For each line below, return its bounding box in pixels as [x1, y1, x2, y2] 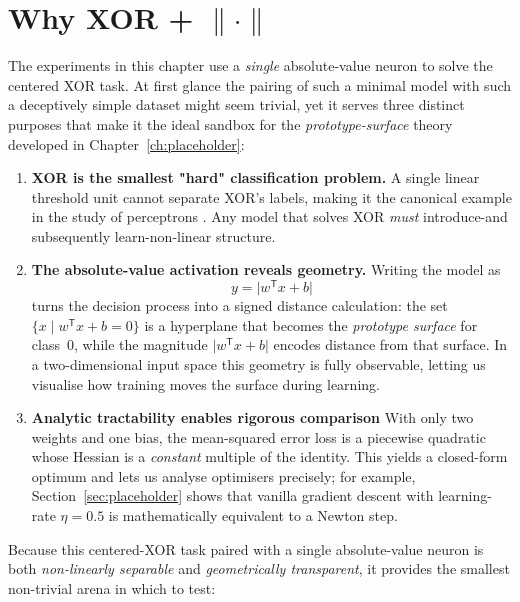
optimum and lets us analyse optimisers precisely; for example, [31, 465, 416, 486]
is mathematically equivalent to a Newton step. [108, 505, 398, 526]
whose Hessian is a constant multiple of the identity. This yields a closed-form [31, 446, 508, 467]
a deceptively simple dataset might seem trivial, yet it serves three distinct [8, 94, 465, 115]
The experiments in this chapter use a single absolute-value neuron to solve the [8, 55, 493, 76]
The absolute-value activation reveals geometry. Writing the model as [31, 259, 501, 280]
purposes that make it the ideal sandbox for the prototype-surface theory [8, 113, 453, 134]
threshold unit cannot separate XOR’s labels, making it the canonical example [31, 186, 512, 207]
